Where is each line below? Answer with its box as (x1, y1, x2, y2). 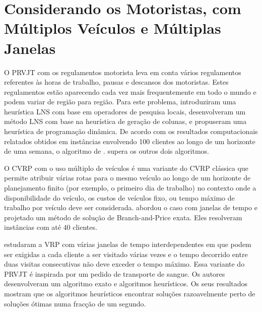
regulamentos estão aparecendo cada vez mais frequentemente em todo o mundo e (4, 86, 256, 97)
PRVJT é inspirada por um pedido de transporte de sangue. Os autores (4, 268, 225, 279)
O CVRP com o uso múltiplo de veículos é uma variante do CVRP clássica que (4, 162, 248, 173)
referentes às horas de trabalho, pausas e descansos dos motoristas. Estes (4, 77, 229, 87)
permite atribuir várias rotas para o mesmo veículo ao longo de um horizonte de (4, 172, 251, 183)
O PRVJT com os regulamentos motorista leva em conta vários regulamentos (4, 67, 241, 77)
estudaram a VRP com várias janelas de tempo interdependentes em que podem (4, 239, 251, 249)
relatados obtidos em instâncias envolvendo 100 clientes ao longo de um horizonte (4, 136, 255, 146)
